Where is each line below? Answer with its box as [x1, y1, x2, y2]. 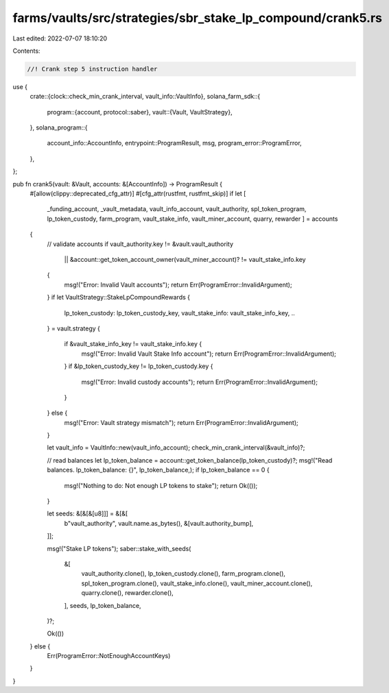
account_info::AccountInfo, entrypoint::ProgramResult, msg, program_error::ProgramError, [47, 139, 302, 147]
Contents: [12, 47, 40, 55]
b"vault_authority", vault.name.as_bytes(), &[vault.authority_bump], [64, 519, 254, 527]
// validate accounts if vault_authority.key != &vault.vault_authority [47, 240, 233, 248]
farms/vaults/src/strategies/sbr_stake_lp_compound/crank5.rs [12, 10, 383, 25]
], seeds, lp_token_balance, [64, 601, 141, 609]
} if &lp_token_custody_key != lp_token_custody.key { [64, 362, 213, 370]
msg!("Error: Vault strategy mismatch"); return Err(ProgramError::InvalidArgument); [64, 418, 298, 426]
